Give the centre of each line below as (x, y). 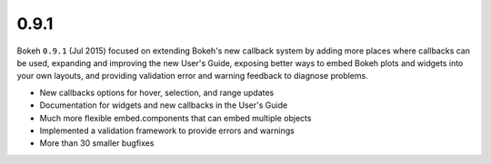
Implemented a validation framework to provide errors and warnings (167, 130)
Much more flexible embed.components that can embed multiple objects (175, 118)
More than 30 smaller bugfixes (97, 143)
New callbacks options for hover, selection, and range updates (157, 92)
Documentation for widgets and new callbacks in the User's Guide (164, 105)
